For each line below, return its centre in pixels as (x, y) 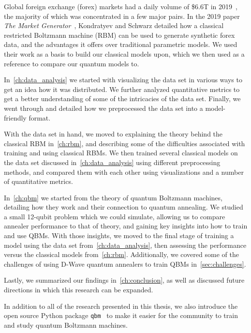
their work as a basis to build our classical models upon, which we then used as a (124, 53)
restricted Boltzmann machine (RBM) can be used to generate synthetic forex (119, 35)
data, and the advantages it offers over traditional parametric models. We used (121, 44)
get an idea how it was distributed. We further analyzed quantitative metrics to (122, 89)
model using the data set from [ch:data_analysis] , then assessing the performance (125, 245)
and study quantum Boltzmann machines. (66, 325)
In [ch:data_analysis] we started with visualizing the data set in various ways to (123, 80)
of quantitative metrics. (38, 181)
